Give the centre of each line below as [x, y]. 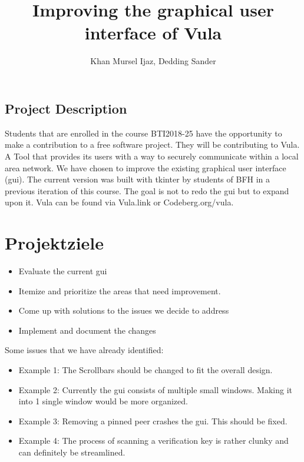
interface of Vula [153, 33]
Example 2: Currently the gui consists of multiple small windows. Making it [156, 389]
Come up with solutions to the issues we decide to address [124, 310]
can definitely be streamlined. [72, 452]
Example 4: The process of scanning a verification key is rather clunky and [153, 441]
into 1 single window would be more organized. [103, 401]
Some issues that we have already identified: [84, 350]
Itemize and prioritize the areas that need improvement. [120, 290]
